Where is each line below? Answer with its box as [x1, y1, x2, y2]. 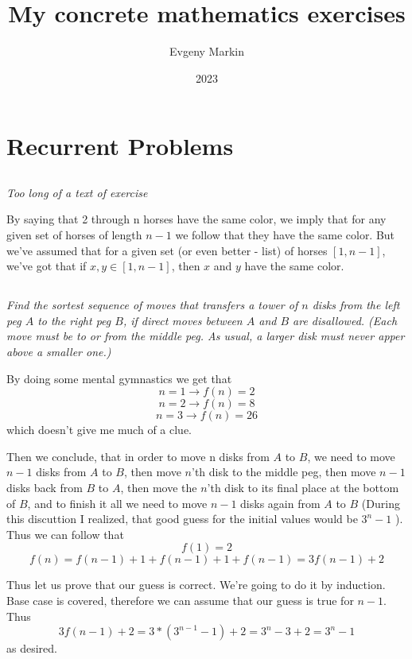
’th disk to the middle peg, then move [191, 463, 376, 480]
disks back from [6, 479, 83, 495]
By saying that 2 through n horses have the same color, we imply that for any [6, 211, 387, 227]
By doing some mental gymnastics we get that [6, 370, 232, 386]
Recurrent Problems [6, 130, 234, 162]
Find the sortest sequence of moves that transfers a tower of [6, 297, 298, 313]
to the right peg [37, 312, 111, 328]
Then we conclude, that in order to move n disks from [6, 448, 270, 464]
